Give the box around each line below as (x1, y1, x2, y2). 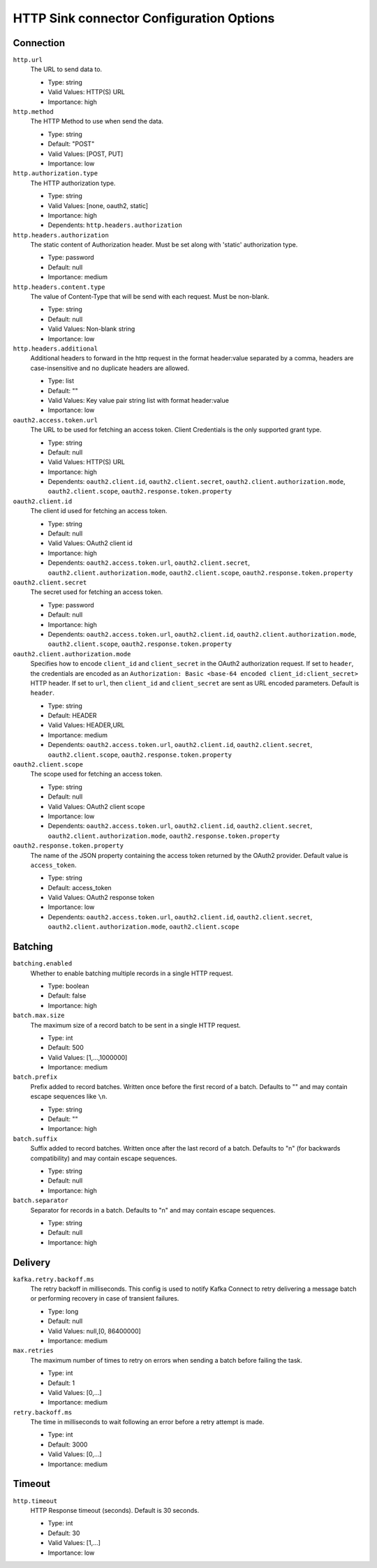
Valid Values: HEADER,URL (47, 721, 125, 730)
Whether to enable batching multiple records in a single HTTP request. (30, 969, 233, 977)
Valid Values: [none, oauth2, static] (47, 201, 149, 209)
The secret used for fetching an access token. (30, 588, 163, 596)
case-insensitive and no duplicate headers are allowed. (30, 364, 190, 372)
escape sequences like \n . (30, 1093, 108, 1101)
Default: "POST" (47, 140, 95, 148)
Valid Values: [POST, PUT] (47, 149, 124, 158)
